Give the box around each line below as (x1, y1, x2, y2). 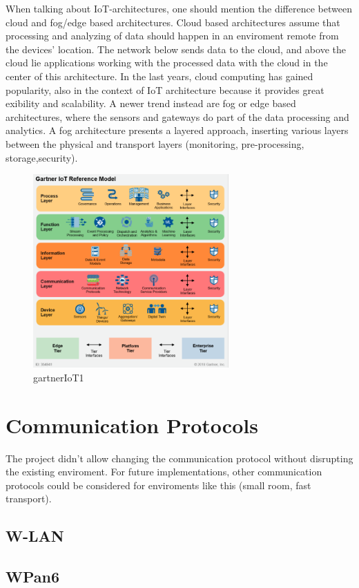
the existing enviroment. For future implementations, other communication (6, 464, 322, 479)
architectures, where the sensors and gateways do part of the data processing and (6, 109, 349, 124)
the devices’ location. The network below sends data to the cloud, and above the (6, 41, 346, 56)
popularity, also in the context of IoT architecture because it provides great (6, 82, 324, 97)
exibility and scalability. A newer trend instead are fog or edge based (6, 96, 296, 111)
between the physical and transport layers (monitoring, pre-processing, (6, 136, 304, 151)
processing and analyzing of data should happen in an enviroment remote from (6, 28, 339, 43)
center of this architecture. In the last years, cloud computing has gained (6, 68, 313, 83)
